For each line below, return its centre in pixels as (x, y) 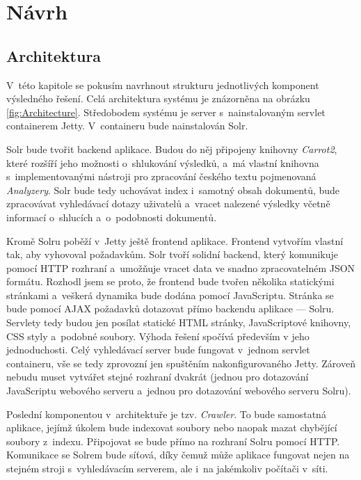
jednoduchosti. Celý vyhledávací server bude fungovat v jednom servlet (158, 350)
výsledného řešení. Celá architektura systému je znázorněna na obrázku (158, 98)
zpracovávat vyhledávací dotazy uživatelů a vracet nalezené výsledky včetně (168, 203)
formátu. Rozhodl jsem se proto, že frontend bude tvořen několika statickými (170, 281)
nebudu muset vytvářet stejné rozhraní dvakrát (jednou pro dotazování (158, 377)
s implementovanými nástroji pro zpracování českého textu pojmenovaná (161, 176)
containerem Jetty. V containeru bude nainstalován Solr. (127, 126)
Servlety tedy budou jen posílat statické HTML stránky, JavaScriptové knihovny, (179, 322)
